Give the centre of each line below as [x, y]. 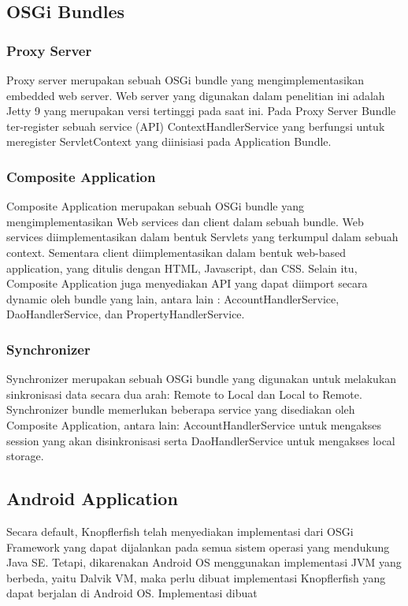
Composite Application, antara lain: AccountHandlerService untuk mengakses [194, 424]
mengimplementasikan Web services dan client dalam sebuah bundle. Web [185, 221]
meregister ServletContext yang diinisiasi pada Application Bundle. [169, 141]
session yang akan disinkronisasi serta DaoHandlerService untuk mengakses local [201, 440]
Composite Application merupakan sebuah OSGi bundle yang [155, 206]
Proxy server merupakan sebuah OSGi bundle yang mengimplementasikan [185, 80]
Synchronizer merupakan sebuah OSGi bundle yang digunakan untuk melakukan [202, 379]
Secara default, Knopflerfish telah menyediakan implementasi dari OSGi [180, 531]
